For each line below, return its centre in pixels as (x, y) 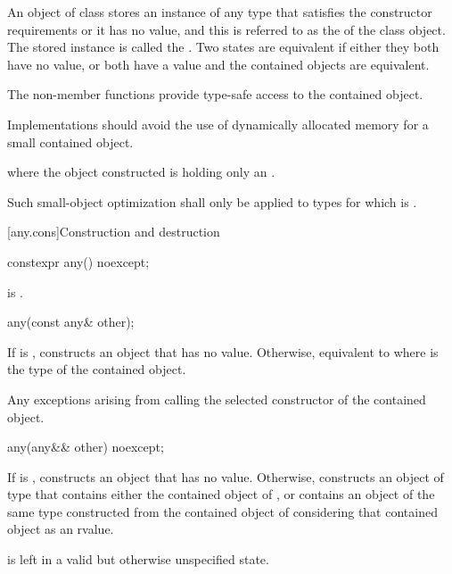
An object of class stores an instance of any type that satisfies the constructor (220, 12)
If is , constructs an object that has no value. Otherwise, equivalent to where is (223, 351)
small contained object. (70, 141)
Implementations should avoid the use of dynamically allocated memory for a (218, 124)
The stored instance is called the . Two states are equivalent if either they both (223, 47)
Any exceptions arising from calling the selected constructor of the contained (217, 399)
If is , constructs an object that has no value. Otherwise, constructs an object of (226, 476)
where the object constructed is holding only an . (141, 172)
